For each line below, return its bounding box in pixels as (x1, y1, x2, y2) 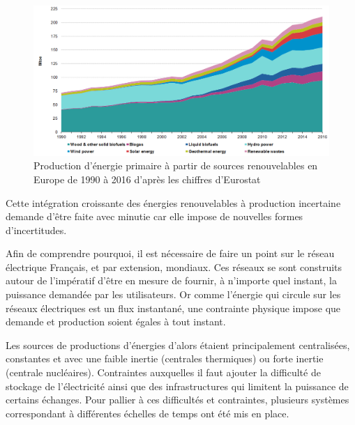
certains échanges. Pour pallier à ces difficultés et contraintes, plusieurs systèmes (6, 392, 349, 407)
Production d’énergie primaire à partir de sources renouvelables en (33, 158, 318, 173)
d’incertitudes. (6, 222, 67, 237)
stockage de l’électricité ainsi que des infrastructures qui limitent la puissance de (6, 378, 349, 393)
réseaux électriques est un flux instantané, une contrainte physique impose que (6, 300, 341, 315)
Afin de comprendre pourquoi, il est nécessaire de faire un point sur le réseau (6, 246, 335, 261)
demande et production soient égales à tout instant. (6, 314, 226, 329)
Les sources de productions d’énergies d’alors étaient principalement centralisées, (6, 337, 350, 352)
